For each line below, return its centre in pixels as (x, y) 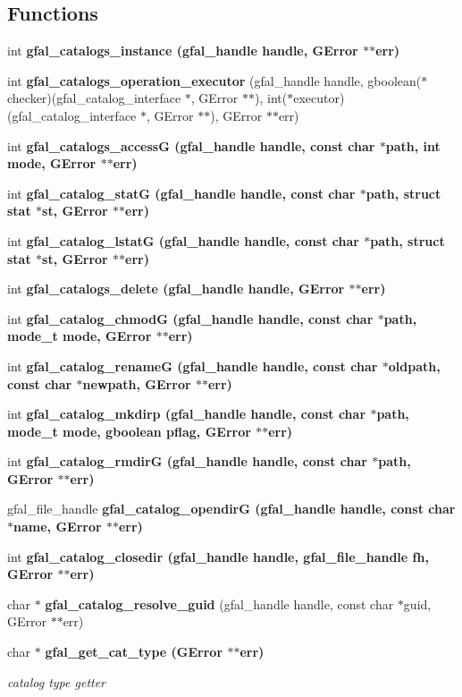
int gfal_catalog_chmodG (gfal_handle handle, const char (190, 318)
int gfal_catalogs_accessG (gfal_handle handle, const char (191, 145)
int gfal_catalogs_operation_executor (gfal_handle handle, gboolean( (214, 80)
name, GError (58, 527)
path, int (413, 145)
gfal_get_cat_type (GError (134, 652)
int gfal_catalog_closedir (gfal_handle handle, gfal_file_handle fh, (218, 556)
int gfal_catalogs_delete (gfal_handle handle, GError (176, 289)
